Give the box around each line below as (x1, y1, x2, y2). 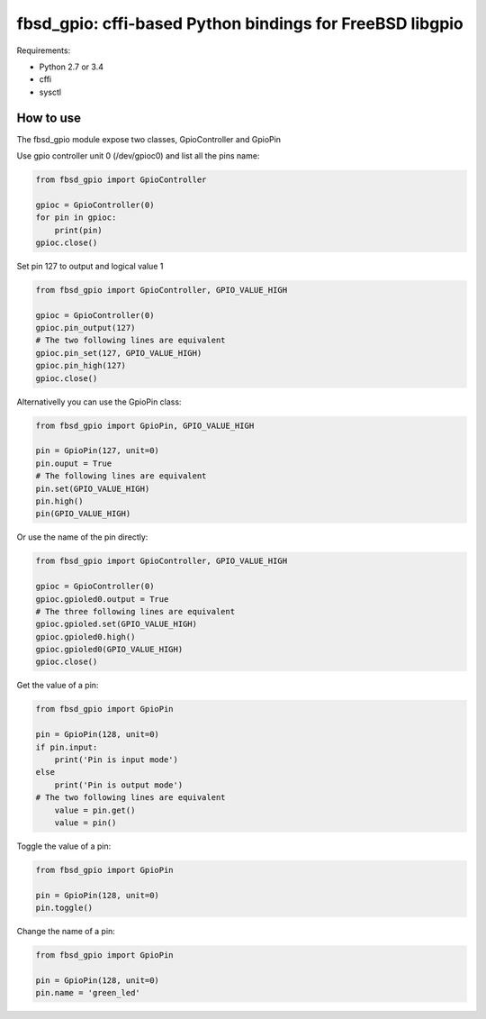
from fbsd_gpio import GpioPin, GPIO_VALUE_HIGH (35, 420, 255, 431)
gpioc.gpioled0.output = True (35, 594, 169, 604)
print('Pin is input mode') (54, 754, 179, 765)
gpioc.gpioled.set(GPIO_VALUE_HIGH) (35, 619, 198, 630)
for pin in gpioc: (35, 213, 117, 223)
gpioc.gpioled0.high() (35, 632, 136, 641)
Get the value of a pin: (16, 680, 99, 691)
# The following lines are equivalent (35, 471, 207, 481)
